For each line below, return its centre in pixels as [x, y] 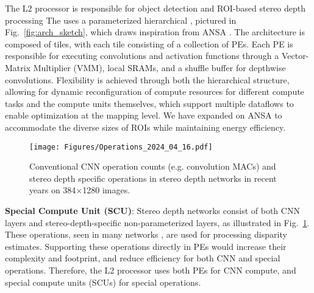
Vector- [295, 56]
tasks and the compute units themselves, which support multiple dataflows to [149, 103]
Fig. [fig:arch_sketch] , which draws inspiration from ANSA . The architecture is [155, 32]
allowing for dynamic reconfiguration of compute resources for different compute [155, 91]
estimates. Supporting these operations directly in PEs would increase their [146, 246]
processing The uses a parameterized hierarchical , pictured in [121, 20]
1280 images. [106, 190]
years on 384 [53, 190]
